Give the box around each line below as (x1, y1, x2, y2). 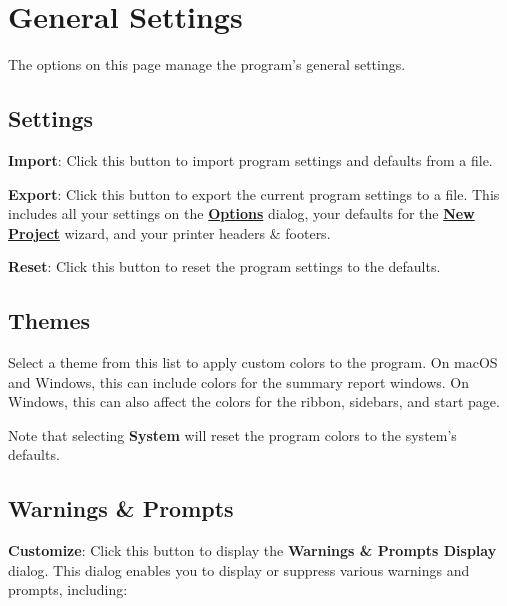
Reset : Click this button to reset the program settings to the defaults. (8, 256, 441, 277)
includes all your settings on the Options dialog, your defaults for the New (8, 203, 475, 224)
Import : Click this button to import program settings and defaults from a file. (8, 149, 493, 170)
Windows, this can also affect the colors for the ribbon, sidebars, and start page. (8, 391, 500, 412)
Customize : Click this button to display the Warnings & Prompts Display (8, 540, 497, 561)
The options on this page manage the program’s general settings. (8, 54, 406, 75)
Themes (8, 305, 91, 336)
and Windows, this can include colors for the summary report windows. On (8, 371, 470, 392)
